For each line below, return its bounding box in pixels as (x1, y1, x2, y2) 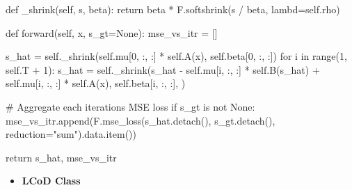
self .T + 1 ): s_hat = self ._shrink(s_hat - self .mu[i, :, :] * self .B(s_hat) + (6, 62, 320, 77)
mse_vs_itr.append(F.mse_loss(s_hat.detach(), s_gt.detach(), (6, 113, 275, 127)
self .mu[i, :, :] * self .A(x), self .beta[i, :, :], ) (6, 76, 186, 90)
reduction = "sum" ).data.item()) (6, 127, 136, 141)
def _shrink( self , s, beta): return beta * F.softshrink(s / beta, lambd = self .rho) (6, 2, 340, 16)
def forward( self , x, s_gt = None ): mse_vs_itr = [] (6, 25, 218, 40)
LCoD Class (22, 173, 81, 188)
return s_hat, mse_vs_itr (6, 150, 117, 164)
